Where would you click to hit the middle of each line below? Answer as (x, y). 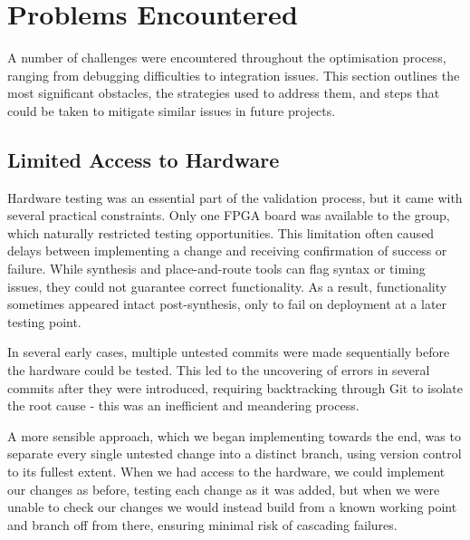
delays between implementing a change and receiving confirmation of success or (227, 251)
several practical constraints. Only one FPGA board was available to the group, (229, 215)
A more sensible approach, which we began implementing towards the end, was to (234, 435)
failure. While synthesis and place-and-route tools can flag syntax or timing (216, 269)
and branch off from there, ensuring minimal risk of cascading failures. (202, 524)
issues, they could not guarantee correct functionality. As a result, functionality (227, 286)
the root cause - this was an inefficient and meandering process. (183, 405)
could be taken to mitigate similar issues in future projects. (172, 110)
